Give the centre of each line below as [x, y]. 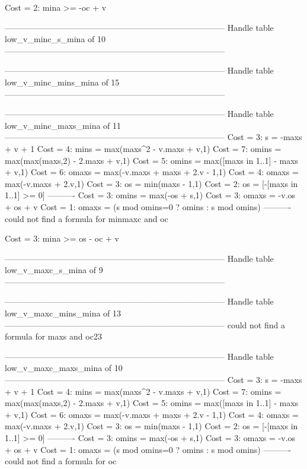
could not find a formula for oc [61, 461]
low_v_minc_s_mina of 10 [55, 39]
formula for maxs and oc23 [53, 336]
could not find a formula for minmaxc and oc [87, 218]
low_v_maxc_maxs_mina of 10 [64, 368]
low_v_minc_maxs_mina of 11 [63, 125]
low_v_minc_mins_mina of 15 [62, 82]
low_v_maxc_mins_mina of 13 [63, 313]
